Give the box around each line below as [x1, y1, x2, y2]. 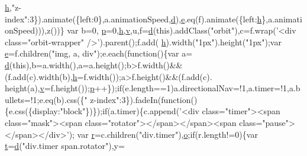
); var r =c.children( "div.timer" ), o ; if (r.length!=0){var [69, 128, 258, 140]
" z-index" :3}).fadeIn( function [84, 93, 191, 105]
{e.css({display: [5, 105, 60, 117]
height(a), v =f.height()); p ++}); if [5, 82, 122, 94]
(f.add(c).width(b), [5, 70, 73, 82]
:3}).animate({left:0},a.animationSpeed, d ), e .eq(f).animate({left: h [27, 12, 262, 25]
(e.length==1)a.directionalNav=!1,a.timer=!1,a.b [122, 82, 300, 94]
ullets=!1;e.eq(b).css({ [5, 93, 85, 105]
